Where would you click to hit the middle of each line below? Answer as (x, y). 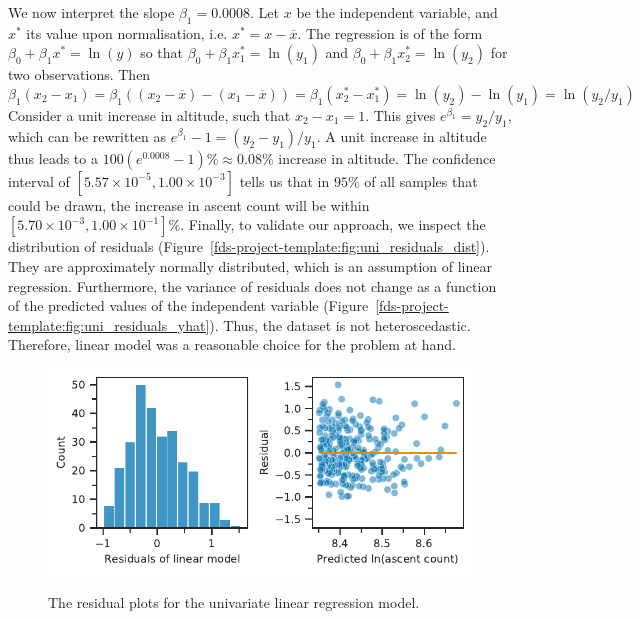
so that (162, 52)
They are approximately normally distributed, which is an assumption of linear (250, 265)
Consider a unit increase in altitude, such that (149, 114)
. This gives (400, 114)
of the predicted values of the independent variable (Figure (188, 305)
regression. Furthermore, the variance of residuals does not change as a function (252, 285)
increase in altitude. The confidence (387, 157)
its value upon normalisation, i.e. (127, 32)
